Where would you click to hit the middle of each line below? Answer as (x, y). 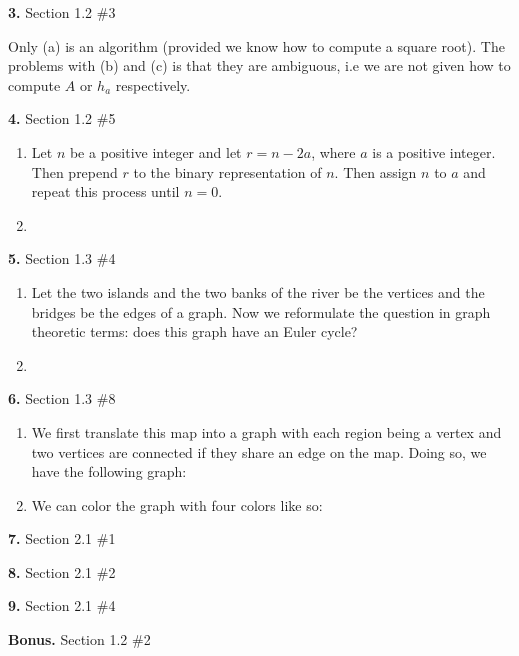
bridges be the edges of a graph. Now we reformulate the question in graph (261, 311)
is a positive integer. (434, 151)
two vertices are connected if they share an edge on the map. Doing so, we (259, 451)
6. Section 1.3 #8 (62, 398)
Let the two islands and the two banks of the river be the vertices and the (258, 291)
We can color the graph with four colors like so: (177, 504)
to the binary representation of (227, 171)
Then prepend (74, 171)
